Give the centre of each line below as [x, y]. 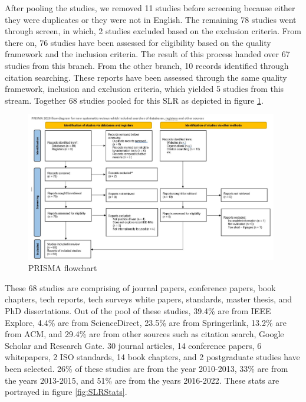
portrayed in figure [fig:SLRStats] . [66, 392]
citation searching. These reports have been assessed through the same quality [146, 77]
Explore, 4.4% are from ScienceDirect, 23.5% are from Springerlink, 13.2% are [146, 322]
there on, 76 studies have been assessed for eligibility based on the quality [138, 42]
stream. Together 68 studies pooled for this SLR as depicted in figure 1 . [134, 100]
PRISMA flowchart [63, 268]
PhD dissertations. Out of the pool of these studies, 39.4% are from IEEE [138, 310]
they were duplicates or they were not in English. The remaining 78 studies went [151, 19]
